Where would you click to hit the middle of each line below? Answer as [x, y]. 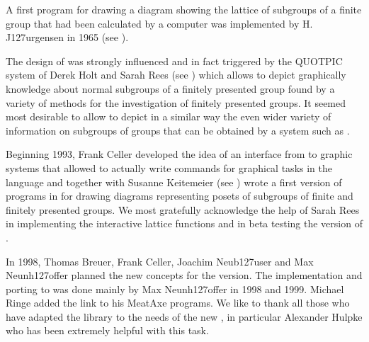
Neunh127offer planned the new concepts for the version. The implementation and [184, 275]
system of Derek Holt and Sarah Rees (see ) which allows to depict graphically [176, 75]
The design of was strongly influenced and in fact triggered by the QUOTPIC [174, 61]
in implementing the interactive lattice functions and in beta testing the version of [184, 223]
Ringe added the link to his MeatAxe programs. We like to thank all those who [178, 303]
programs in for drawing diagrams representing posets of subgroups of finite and [180, 196]
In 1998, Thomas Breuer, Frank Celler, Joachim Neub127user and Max [160, 261]
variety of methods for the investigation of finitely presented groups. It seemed [176, 102]
